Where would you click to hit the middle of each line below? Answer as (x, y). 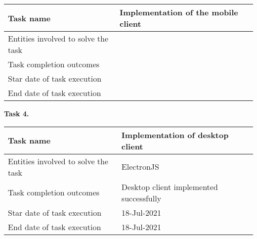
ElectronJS (140, 167)
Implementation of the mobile (179, 12)
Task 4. (17, 113)
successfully (141, 198)
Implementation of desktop (175, 135)
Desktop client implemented (170, 187)
